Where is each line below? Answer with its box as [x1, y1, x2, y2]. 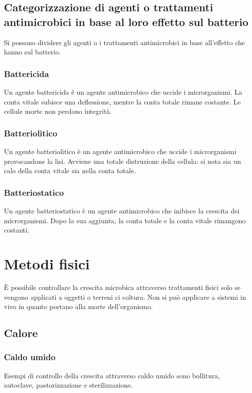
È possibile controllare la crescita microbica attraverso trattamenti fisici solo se [4, 282, 241, 292]
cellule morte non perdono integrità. [4, 106, 112, 116]
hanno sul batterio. [4, 47, 61, 57]
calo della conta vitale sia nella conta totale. [4, 165, 136, 176]
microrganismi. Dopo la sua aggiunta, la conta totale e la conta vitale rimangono [4, 215, 246, 225]
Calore [4, 325, 38, 341]
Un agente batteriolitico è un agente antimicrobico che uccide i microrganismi [4, 146, 237, 156]
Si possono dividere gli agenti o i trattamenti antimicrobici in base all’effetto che [4, 37, 245, 47]
